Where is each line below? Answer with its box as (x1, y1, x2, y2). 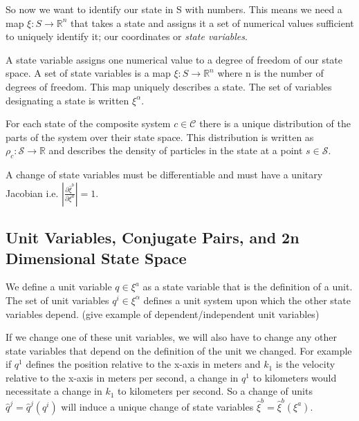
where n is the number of (217, 66, 324, 80)
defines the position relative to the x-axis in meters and (26, 357, 261, 371)
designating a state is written (6, 93, 129, 107)
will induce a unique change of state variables (61, 399, 254, 413)
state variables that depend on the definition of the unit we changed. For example (6, 343, 352, 357)
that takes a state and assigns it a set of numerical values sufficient (71, 15, 354, 30)
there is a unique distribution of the (199, 116, 351, 131)
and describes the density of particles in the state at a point (48, 143, 303, 158)
